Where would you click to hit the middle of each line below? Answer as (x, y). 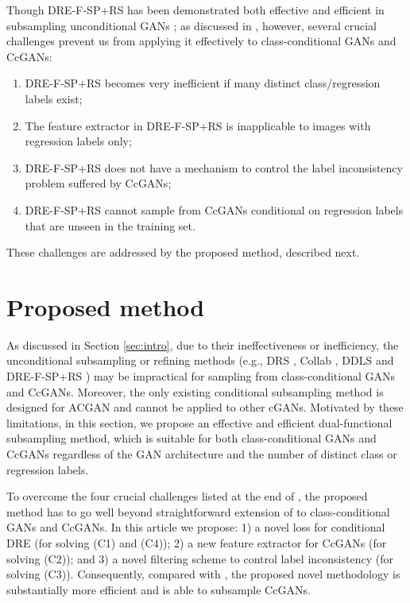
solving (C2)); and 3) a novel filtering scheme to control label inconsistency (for (200, 558)
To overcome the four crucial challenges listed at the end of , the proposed (187, 496)
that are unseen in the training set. (110, 225)
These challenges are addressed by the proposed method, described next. (183, 252)
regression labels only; (78, 141)
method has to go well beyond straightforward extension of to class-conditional (198, 511)
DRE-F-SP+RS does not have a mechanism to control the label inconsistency (214, 167)
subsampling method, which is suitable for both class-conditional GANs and (191, 438)
